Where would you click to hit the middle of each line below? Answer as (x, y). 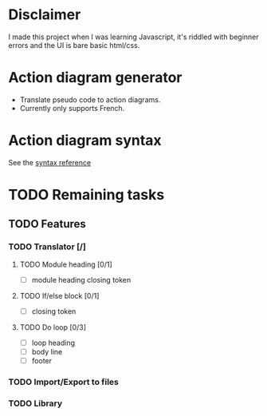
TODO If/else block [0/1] (59, 295)
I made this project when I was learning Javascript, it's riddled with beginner (133, 37)
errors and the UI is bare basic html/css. (74, 45)
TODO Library (35, 403)
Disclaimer (45, 15)
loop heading (53, 343)
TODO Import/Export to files (64, 382)
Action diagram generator (95, 78)
